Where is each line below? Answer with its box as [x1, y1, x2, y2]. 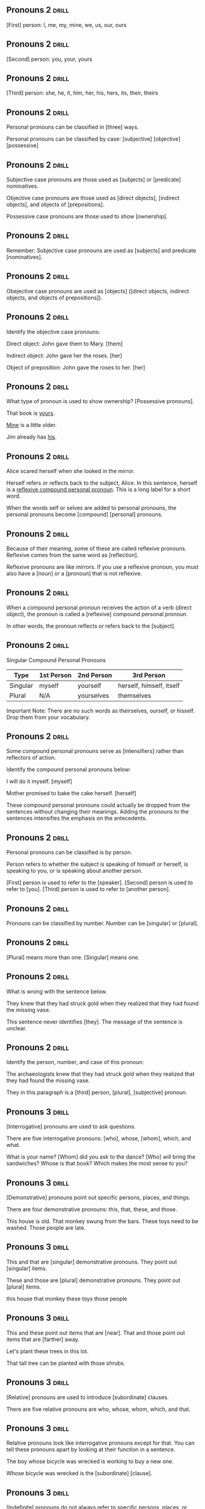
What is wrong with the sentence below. [6, 987, 107, 995]
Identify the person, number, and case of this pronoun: [6, 1059, 144, 1066]
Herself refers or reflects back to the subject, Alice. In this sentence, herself [6, 479, 198, 487]
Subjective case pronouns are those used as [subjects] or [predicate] [6, 176, 182, 183]
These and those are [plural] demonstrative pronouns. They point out [6, 1276, 181, 1284]
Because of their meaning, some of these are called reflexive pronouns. [6, 544, 187, 552]
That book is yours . [6, 409, 55, 417]
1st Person [39, 671, 72, 679]
